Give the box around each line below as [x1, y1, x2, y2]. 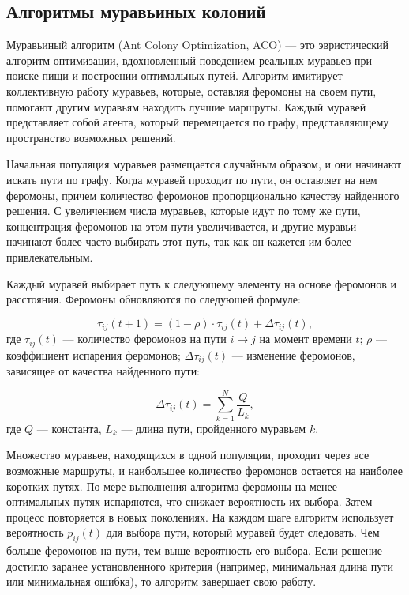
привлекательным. [6, 248, 93, 265]
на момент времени [259, 330, 352, 347]
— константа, [36, 420, 102, 436]
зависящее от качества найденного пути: [6, 363, 201, 379]
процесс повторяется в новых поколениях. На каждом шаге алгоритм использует [6, 508, 394, 525]
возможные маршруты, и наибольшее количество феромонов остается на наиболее [6, 461, 403, 478]
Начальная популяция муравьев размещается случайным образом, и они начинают [6, 156, 402, 172]
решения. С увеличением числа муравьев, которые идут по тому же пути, [6, 202, 361, 219]
